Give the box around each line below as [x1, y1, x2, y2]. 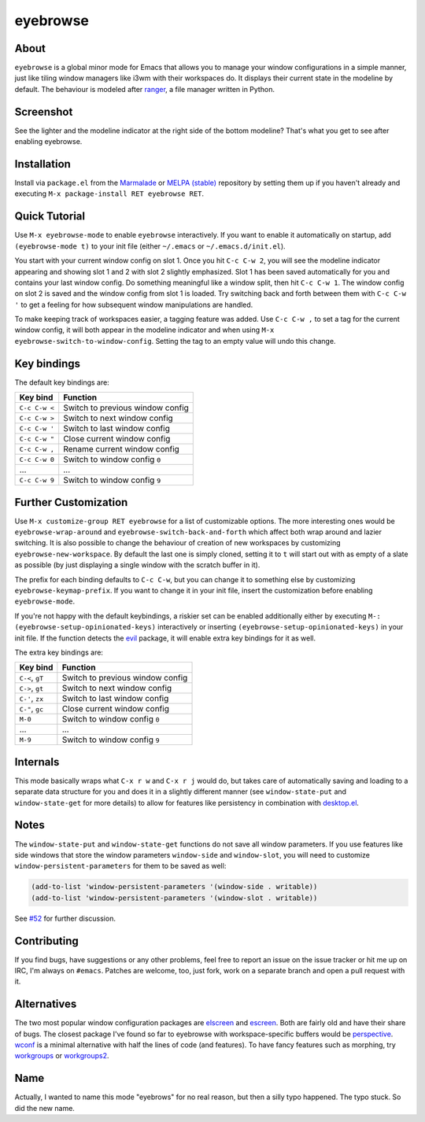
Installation [14, 157, 71, 171]
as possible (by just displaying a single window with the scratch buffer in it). [14, 560, 261, 570]
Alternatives [14, 998, 77, 1011]
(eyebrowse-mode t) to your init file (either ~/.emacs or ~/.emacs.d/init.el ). [14, 241, 286, 251]
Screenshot [14, 105, 73, 118]
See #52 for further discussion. [14, 913, 116, 923]
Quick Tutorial [14, 209, 86, 223]
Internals [14, 755, 60, 769]
